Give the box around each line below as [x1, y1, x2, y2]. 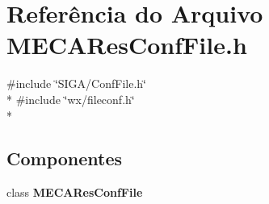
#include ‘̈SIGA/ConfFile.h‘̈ [6, 75, 146, 92]
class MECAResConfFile [6, 184, 143, 201]
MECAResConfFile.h [6, 28, 247, 61]
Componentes [6, 146, 123, 171]
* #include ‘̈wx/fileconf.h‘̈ [6, 90, 135, 107]
